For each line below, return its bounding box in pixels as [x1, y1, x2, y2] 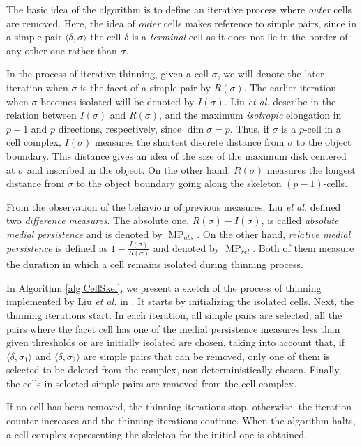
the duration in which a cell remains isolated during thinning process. [6, 257, 303, 272]
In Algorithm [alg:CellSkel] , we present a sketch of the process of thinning [6, 280, 322, 295]
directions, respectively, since [58, 121, 182, 135]
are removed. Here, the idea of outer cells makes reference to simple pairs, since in [6, 15, 356, 30]
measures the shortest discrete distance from [94, 135, 285, 149]
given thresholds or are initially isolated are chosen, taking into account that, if [6, 335, 345, 350]
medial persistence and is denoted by [6, 226, 163, 241]
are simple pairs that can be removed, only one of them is [83, 348, 331, 363]
